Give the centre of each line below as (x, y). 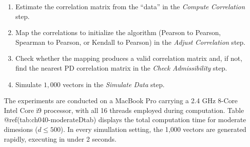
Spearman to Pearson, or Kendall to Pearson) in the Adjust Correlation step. (130, 42)
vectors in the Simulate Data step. (114, 84)
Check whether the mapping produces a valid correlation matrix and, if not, (129, 58)
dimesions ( (21, 129)
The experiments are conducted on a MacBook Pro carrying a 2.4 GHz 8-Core (121, 101)
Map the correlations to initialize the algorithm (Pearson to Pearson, (118, 32)
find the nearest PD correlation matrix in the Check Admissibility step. (121, 67)
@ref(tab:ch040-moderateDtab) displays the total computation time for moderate (125, 119)
